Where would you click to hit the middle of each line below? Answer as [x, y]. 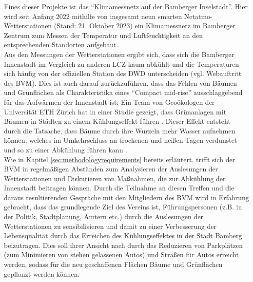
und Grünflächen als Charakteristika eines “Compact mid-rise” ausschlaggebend [123, 92]
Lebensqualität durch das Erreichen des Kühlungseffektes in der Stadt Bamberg [123, 235]
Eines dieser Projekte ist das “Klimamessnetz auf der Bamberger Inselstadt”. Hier [126, 6]
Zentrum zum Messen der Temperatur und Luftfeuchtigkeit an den [104, 35]
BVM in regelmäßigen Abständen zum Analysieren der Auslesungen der [111, 169]
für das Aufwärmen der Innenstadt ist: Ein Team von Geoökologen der [109, 102]
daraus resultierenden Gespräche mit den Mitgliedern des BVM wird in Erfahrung [126, 197]
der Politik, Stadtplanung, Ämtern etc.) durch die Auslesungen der [104, 216]
